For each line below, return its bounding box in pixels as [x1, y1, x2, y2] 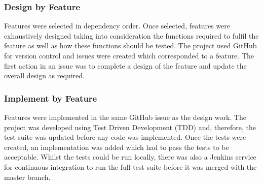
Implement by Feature [4, 91, 97, 104]
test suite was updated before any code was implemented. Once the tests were [4, 132, 246, 142]
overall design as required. [4, 70, 85, 81]
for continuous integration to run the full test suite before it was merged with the [4, 161, 257, 172]
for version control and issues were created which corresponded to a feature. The [4, 50, 254, 60]
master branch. [4, 171, 51, 182]
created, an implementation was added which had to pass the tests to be [4, 141, 229, 152]
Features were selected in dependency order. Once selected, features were [4, 20, 230, 31]
